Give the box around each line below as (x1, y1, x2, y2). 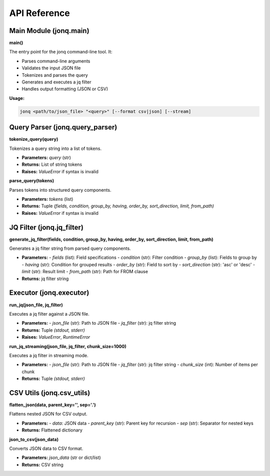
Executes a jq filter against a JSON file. (9, 311, 89, 317)
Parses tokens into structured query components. (9, 187, 111, 193)
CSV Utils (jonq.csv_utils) (9, 389, 90, 397)
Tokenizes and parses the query (21, 72, 88, 78)
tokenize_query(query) (9, 136, 58, 142)
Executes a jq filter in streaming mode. (9, 352, 88, 358)
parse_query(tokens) (9, 178, 54, 184)
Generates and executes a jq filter (21, 79, 92, 85)
